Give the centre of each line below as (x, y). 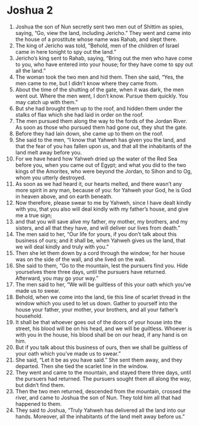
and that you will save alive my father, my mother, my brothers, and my (102, 221)
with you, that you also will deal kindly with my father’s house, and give (102, 209)
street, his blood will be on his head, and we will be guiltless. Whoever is (103, 328)
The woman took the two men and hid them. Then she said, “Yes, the (99, 77)
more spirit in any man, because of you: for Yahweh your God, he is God (103, 190)
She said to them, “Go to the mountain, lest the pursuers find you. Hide (102, 265)
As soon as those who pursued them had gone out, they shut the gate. (101, 127)
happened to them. (38, 404)
